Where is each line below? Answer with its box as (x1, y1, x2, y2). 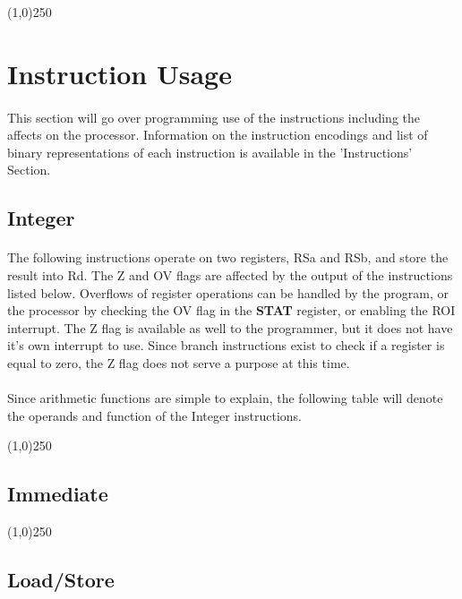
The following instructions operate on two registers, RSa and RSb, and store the (7, 248, 449, 267)
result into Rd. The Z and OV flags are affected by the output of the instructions (7, 265, 453, 284)
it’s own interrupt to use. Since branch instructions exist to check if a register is (7, 336, 445, 355)
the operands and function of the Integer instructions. (7, 406, 302, 424)
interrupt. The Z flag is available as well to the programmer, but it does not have (7, 318, 453, 337)
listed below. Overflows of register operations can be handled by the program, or (7, 283, 449, 302)
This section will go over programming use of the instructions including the (7, 107, 420, 126)
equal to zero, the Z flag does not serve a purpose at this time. (7, 353, 350, 372)
